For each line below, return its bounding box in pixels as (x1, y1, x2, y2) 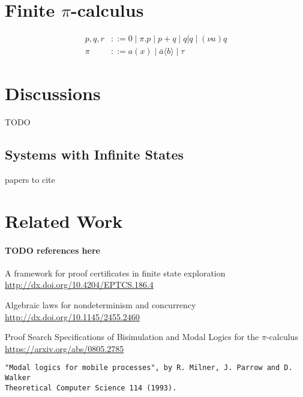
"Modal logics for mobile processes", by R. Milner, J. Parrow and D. (5, 363, 293, 372)
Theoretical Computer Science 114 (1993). (5, 383, 177, 392)
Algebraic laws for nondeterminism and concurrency (5, 299, 196, 311)
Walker (5, 374, 31, 383)
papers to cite (5, 173, 55, 186)
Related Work (5, 208, 123, 233)
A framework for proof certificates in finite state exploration (5, 266, 226, 279)
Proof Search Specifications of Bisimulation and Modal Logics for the (5, 330, 259, 343)
